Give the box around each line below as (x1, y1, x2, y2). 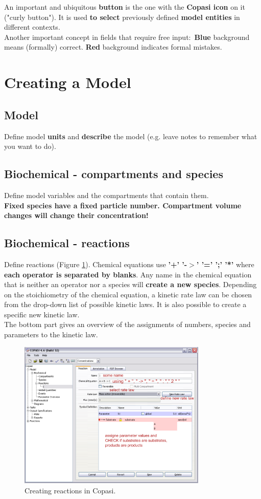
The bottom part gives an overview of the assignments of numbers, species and (4, 319, 251, 330)
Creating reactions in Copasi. (25, 485, 116, 495)
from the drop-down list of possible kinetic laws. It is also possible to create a (4, 299, 247, 310)
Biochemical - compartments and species (4, 166, 223, 182)
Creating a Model (4, 72, 131, 93)
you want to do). (4, 141, 56, 151)
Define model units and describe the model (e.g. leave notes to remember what (4, 131, 257, 141)
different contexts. (4, 21, 60, 32)
